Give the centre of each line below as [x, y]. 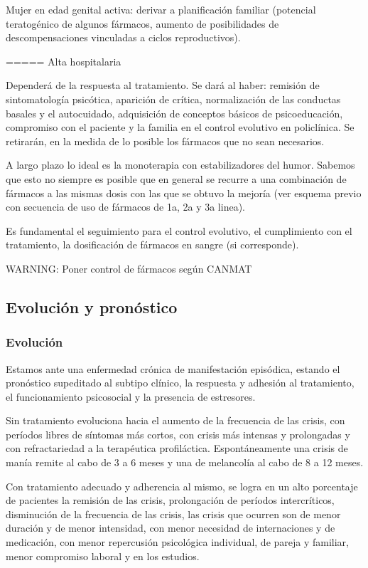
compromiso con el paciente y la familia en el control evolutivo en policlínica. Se [180, 127]
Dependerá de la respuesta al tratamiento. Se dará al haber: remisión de [163, 85]
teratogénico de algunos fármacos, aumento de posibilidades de [142, 23]
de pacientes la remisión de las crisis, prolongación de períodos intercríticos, [170, 500]
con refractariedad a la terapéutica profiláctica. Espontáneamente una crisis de [177, 448]
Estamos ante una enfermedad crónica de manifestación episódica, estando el [173, 368]
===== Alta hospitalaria [64, 61]
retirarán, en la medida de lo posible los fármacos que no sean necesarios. [165, 141]
